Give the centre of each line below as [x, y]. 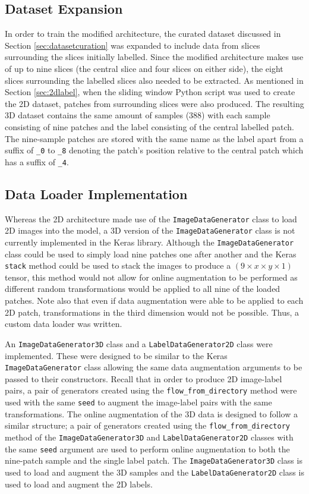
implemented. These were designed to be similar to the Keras [116, 355]
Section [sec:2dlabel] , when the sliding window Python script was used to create [150, 92]
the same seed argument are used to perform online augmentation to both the [147, 449]
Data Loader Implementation [96, 193]
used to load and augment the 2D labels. [79, 484]
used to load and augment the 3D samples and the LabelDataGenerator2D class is [154, 472]
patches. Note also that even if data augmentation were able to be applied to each [154, 301]
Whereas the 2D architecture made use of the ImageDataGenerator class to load [151, 218]
